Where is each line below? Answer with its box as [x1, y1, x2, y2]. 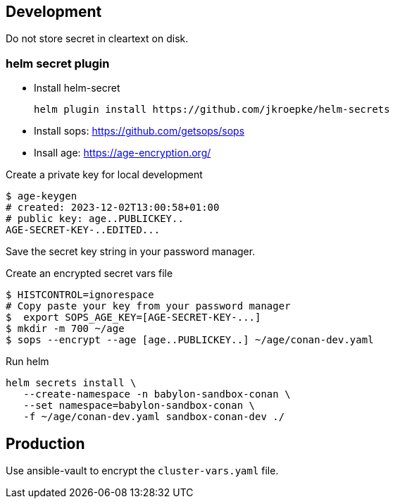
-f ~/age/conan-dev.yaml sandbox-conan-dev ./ [23, 411, 285, 423]
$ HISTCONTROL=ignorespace [6, 289, 154, 301]
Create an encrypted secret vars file [6, 267, 173, 280]
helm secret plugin [6, 56, 110, 70]
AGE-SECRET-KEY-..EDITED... [6, 224, 161, 236]
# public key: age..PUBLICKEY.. [6, 213, 184, 225]
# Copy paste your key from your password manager [6, 300, 291, 312]
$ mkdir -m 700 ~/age [6, 323, 125, 335]
